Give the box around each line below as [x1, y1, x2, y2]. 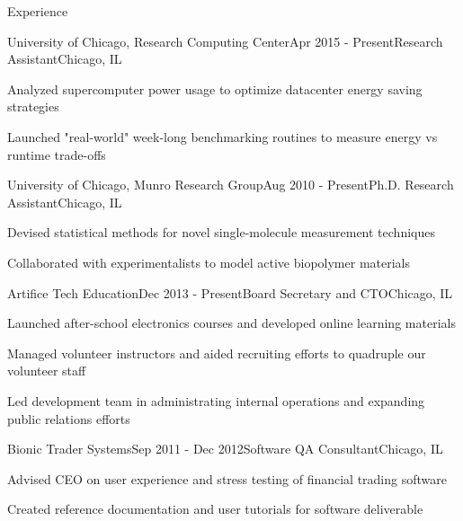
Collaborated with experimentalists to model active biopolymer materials [7, 252, 410, 271]
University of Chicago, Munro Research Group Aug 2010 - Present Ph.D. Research [7, 175, 454, 194]
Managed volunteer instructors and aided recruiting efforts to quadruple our [7, 343, 426, 362]
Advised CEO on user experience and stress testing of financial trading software [7, 469, 447, 488]
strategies [7, 97, 59, 116]
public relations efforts [7, 409, 130, 428]
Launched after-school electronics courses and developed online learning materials [7, 313, 456, 332]
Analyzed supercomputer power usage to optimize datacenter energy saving [7, 79, 423, 98]
